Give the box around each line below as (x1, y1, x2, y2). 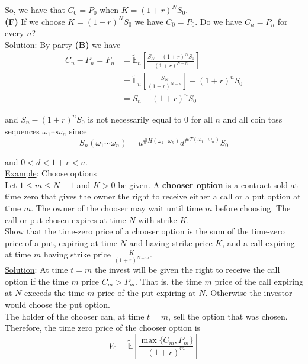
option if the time (5, 275, 69, 287)
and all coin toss (223, 112, 283, 125)
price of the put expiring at (97, 286, 196, 299)
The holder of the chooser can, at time (5, 310, 145, 322)
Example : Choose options (5, 167, 97, 179)
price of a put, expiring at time (5, 236, 117, 249)
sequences (5, 124, 40, 137)
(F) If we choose (5, 15, 65, 27)
